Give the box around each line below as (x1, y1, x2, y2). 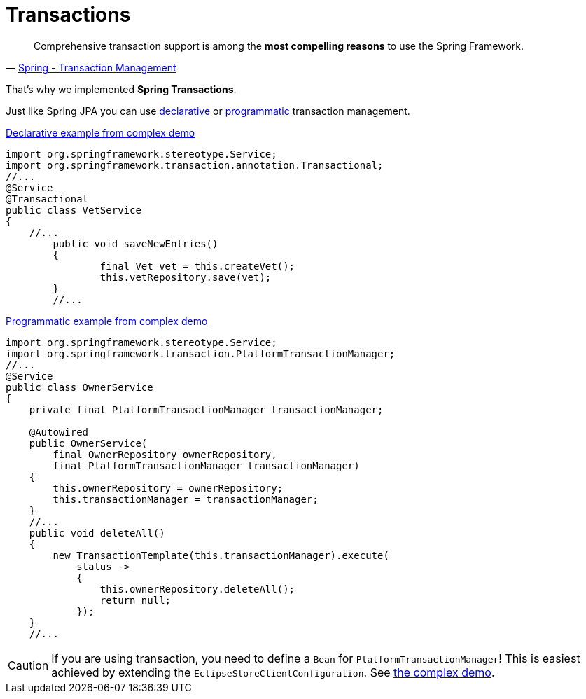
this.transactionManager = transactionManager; (53, 493, 319, 505)
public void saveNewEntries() (53, 237, 218, 249)
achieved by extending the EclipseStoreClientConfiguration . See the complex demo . (51, 665, 495, 679)
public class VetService (6, 204, 141, 216)
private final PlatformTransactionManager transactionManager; (29, 403, 384, 415)
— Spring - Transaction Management (6, 61, 176, 74)
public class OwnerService (6, 381, 153, 393)
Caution (8, 658, 49, 672)
